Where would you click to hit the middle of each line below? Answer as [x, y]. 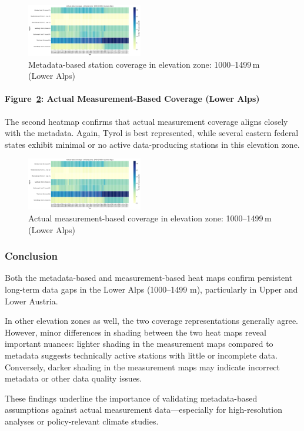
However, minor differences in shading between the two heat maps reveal [136, 332]
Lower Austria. [31, 301]
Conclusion [31, 256]
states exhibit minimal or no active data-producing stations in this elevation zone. [152, 144]
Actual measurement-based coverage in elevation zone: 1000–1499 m [150, 218]
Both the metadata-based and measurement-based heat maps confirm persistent [149, 278]
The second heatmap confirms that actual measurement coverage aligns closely [146, 121]
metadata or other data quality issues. [74, 378]
